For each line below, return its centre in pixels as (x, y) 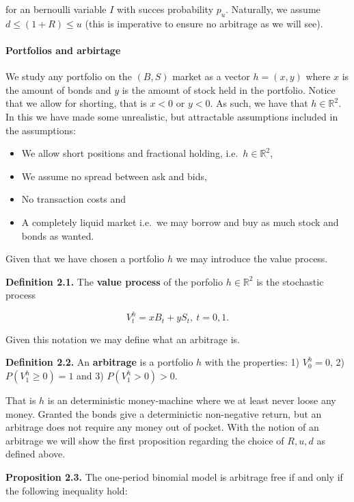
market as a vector (211, 76)
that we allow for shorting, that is (76, 103)
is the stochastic (290, 281)
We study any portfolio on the (69, 76)
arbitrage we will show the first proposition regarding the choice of (145, 440)
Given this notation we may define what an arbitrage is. (123, 339)
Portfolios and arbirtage (63, 50)
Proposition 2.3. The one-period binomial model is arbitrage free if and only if (174, 477)
